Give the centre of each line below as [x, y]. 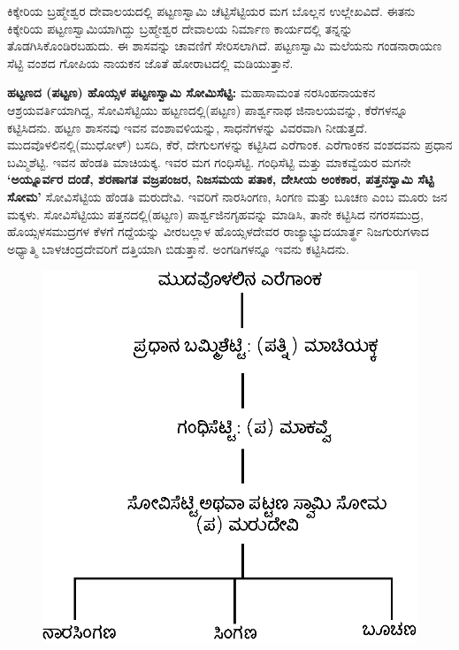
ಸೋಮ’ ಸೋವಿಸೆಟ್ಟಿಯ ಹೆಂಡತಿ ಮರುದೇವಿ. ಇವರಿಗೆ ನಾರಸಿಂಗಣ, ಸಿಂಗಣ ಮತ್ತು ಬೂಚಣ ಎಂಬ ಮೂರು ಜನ [227, 196]
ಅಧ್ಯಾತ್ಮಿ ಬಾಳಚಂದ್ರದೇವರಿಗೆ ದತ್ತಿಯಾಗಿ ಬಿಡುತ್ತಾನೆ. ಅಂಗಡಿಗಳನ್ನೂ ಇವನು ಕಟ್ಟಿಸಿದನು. [178, 248]
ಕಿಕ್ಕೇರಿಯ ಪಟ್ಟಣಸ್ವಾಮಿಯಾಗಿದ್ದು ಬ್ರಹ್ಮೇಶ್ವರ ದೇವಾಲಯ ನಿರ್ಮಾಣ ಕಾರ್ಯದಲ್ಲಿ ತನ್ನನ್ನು [180, 28]
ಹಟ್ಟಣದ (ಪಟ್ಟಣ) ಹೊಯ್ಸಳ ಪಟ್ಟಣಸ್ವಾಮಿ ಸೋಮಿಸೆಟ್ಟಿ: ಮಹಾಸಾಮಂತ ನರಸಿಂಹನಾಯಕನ [191, 92]
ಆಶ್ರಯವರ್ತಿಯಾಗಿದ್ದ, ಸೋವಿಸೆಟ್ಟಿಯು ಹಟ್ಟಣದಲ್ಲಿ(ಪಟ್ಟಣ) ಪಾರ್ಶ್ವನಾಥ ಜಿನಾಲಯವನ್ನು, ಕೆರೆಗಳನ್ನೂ [208, 109]
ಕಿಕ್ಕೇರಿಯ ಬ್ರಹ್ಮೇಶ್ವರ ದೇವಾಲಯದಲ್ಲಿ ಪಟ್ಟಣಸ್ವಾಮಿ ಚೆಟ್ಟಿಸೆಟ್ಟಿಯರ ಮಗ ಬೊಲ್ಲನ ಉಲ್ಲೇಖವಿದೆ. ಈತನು [211, 11]
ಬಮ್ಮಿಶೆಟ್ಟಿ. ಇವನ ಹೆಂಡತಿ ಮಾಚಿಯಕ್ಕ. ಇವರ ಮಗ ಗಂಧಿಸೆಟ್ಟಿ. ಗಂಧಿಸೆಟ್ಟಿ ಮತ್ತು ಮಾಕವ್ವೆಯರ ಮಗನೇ [209, 161]
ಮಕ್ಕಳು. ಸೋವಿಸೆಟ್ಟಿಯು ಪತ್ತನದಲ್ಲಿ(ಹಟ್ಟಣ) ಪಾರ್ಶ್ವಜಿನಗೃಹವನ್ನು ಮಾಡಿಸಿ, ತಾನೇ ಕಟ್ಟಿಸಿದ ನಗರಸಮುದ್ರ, [215, 214]
